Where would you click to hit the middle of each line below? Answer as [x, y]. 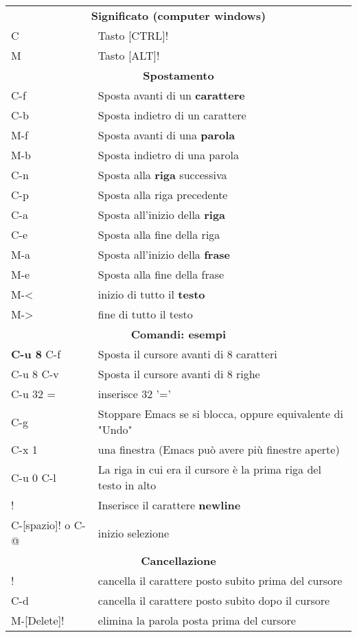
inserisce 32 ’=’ [134, 394]
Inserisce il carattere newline [169, 505]
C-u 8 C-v [35, 374]
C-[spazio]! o [41, 525]
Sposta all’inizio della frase [164, 254]
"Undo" [115, 429]
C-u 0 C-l [34, 477]
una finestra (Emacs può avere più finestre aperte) [219, 449]
